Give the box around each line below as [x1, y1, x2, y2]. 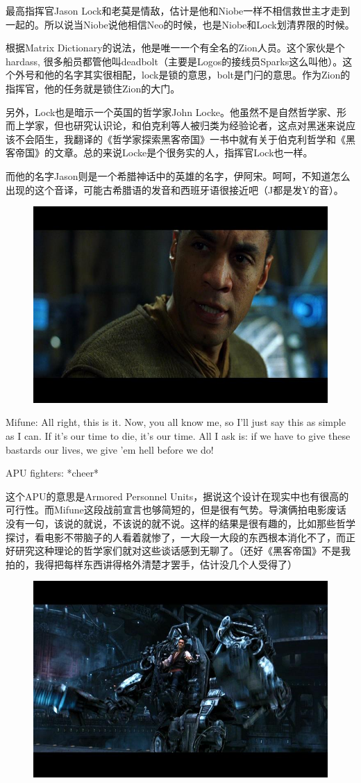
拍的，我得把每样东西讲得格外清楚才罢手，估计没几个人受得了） [6, 557, 297, 571]
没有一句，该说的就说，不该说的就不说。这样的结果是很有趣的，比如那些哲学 [6, 516, 355, 530]
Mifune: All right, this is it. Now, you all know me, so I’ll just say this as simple [6, 415, 346, 429]
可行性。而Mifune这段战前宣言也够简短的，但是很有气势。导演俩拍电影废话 [6, 502, 346, 517]
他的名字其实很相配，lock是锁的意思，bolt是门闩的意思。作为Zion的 [44, 67, 351, 82]
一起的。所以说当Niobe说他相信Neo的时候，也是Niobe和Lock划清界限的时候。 [6, 17, 355, 31]
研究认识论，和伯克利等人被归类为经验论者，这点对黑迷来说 [73, 118, 346, 133]
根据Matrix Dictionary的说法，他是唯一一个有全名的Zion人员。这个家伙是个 [6, 40, 345, 55]
